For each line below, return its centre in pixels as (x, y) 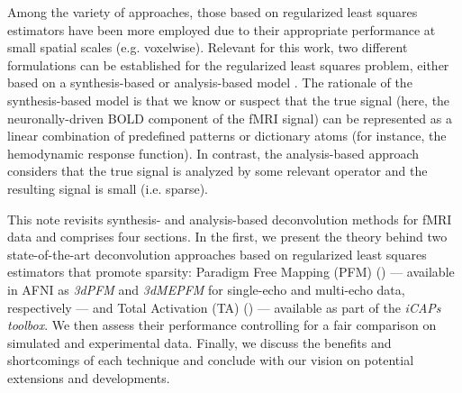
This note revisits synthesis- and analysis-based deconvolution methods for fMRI (230, 219)
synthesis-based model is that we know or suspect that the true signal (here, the (229, 100)
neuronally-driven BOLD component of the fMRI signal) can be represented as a (230, 118)
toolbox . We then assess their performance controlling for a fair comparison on (222, 325)
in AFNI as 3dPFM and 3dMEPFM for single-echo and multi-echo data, (206, 289)
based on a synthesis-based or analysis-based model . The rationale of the (210, 82)
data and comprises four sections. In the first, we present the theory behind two (227, 237)
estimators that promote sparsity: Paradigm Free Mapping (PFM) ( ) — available (231, 272)
